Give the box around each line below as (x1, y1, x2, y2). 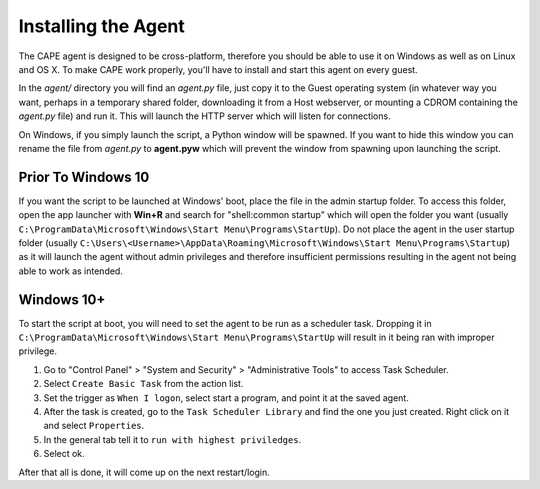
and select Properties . (43, 420, 145, 432)
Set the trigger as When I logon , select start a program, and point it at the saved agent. (43, 391, 409, 404)
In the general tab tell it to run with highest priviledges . (43, 433, 302, 445)
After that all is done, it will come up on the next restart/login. (18, 466, 270, 478)
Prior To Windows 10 (18, 168, 150, 185)
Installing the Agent (18, 15, 185, 37)
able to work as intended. (18, 265, 124, 277)
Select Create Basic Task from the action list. (43, 378, 244, 390)
